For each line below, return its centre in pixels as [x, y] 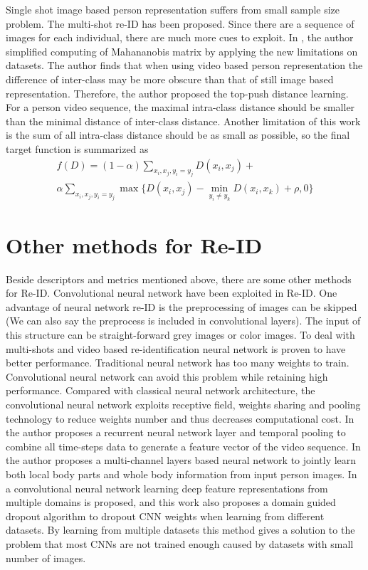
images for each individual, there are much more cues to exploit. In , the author [180, 37]
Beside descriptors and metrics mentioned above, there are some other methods [179, 279]
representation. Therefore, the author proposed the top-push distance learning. [177, 93]
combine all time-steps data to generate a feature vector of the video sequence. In [183, 446]
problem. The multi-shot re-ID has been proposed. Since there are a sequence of [180, 23]
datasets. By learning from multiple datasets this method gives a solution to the [180, 530]
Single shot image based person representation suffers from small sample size [173, 9]
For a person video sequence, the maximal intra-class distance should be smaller [180, 107]
